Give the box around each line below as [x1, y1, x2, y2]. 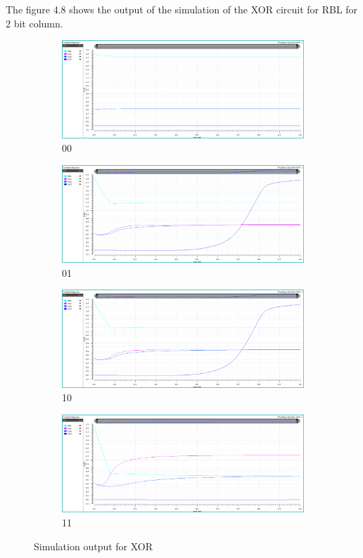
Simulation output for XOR [34, 538, 153, 553]
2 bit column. [6, 15, 63, 30]
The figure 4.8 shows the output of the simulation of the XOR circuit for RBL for [6, 2, 358, 16]
